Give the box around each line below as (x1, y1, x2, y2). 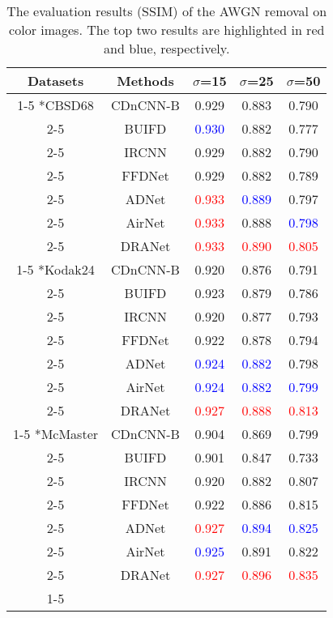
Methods (117, 71, 174, 90)
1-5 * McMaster (13, 424, 99, 443)
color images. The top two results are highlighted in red (9, 20, 325, 39)
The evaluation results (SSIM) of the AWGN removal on (6, 2, 327, 20)
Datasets (27, 71, 84, 90)
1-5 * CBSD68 (17, 96, 94, 114)
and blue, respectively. (104, 39, 230, 58)
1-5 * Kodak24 (16, 260, 95, 279)
